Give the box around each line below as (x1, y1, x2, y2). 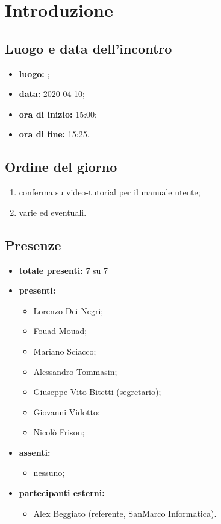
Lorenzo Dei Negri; (33, 304, 104, 317)
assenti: (19, 446, 51, 458)
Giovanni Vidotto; (33, 405, 100, 418)
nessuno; (33, 466, 65, 479)
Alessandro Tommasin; (33, 365, 117, 377)
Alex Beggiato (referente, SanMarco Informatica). (33, 507, 217, 519)
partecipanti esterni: (19, 487, 105, 499)
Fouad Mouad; (33, 324, 87, 337)
